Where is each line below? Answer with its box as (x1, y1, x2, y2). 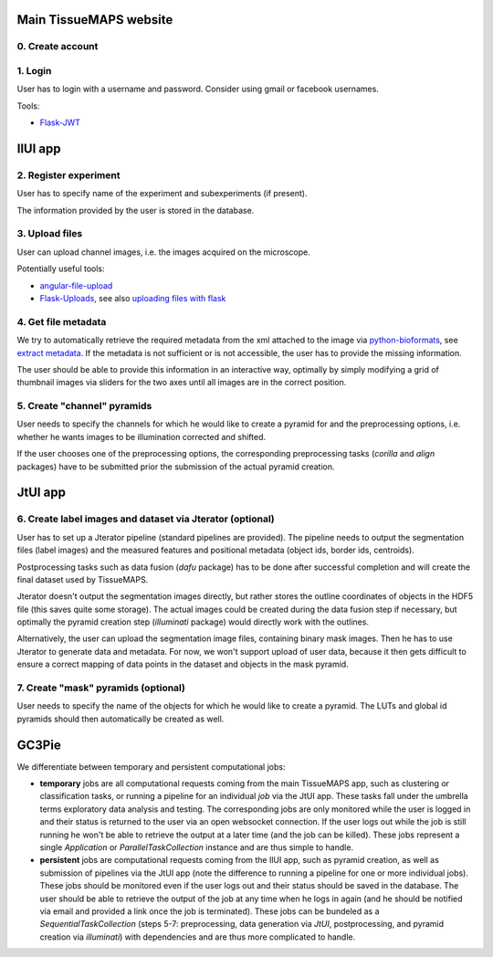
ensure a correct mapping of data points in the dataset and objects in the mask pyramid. (16, 658, 349, 670)
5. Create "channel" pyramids (16, 400, 152, 413)
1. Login (16, 64, 52, 77)
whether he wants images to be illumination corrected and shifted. (16, 431, 267, 442)
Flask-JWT (39, 117, 81, 128)
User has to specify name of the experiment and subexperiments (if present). (16, 188, 308, 199)
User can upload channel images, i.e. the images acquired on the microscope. (16, 247, 310, 258)
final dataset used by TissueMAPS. (16, 573, 149, 584)
